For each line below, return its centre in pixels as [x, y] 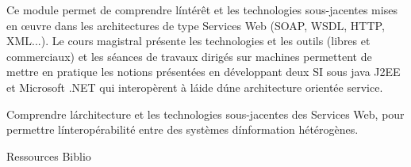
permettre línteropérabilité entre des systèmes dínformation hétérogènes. [182, 129]
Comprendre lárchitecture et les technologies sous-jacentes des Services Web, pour [205, 114]
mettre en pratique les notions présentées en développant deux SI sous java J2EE [204, 72]
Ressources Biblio [49, 156]
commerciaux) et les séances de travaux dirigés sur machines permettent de [189, 56]
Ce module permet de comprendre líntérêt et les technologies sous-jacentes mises [202, 9]
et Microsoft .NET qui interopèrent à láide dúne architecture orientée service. [195, 87]
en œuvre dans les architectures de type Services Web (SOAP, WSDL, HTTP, [196, 25]
